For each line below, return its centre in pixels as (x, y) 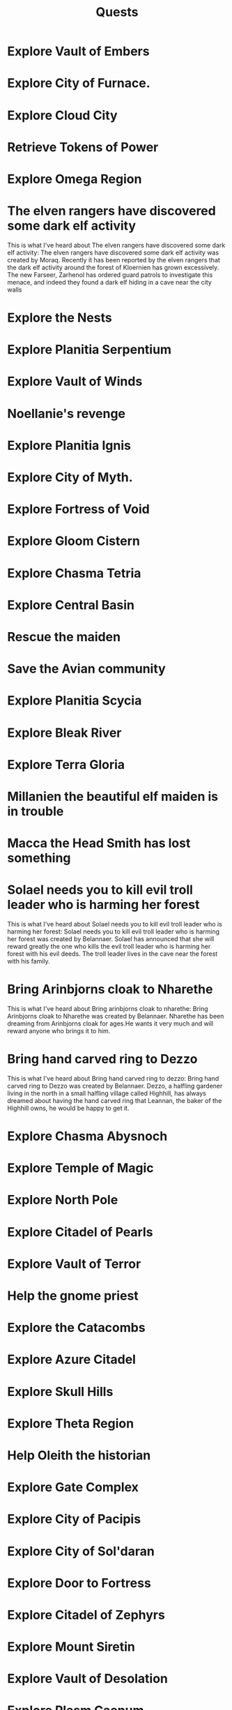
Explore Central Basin (71, 605)
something (39, 858)
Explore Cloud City (62, 115)
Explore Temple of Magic (81, 1168)
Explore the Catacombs (76, 1328)
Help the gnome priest (73, 1296)
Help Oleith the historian (79, 1455)
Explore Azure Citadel (71, 1359)
